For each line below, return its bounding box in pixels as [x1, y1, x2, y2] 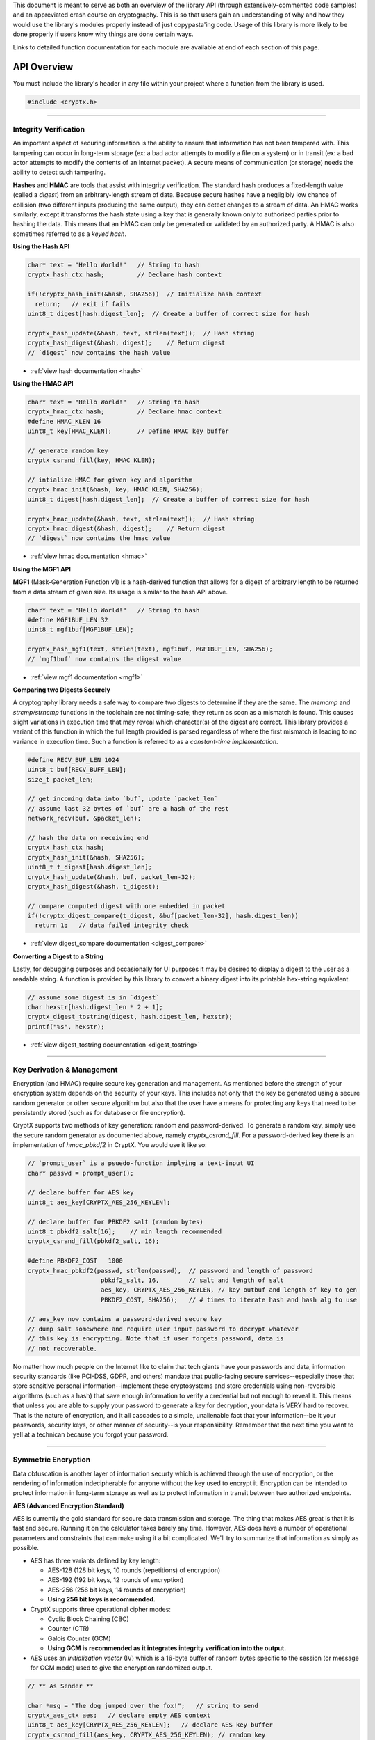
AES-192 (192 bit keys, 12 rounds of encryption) [47, 1576, 184, 1584]
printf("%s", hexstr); [27, 1022, 105, 1030]
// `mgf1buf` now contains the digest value [27, 655, 182, 663]
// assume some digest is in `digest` [27, 993, 160, 1002]
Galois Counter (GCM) [47, 1634, 111, 1643]
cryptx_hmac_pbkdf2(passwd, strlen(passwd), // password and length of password [27, 1267, 314, 1274]
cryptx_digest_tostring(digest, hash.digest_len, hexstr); [27, 1013, 233, 1021]
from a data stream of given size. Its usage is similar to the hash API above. [12, 587, 228, 596]
